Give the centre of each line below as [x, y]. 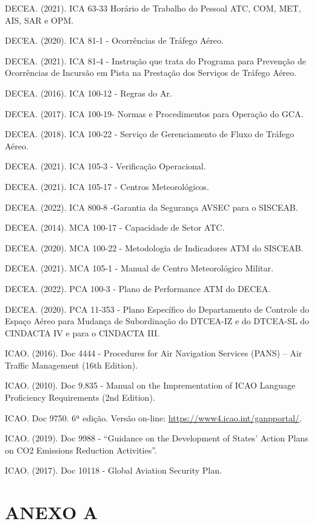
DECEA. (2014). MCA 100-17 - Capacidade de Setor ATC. [115, 227]
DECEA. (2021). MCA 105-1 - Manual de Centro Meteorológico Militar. [139, 268]
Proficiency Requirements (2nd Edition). [80, 397]
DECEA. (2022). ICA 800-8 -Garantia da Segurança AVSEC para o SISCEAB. [152, 207]
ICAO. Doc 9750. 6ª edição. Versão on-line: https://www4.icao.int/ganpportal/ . [153, 417]
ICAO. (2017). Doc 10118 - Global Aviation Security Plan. [113, 470]
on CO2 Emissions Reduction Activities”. [81, 450]
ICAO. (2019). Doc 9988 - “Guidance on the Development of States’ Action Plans [157, 438]
